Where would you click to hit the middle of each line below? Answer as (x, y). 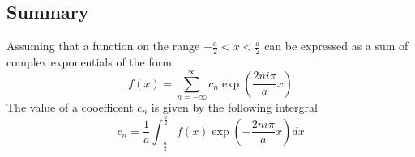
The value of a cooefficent (70, 107)
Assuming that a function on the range (103, 46)
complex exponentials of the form (89, 62)
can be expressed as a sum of (336, 46)
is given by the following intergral (234, 107)
